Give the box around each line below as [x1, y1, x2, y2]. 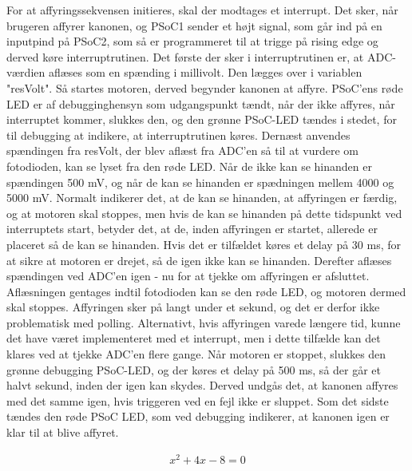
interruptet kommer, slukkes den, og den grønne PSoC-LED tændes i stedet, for [6, 111, 397, 128]
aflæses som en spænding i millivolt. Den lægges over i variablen [48, 64, 362, 81]
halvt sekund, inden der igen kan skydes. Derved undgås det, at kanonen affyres [6, 377, 398, 394]
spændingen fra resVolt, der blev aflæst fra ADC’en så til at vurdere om [6, 142, 359, 159]
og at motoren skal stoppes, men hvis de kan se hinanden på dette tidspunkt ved [6, 204, 402, 221]
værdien [6, 64, 46, 81]
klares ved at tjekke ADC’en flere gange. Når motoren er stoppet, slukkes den [6, 346, 386, 362]
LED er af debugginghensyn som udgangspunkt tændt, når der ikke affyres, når [6, 95, 395, 112]
